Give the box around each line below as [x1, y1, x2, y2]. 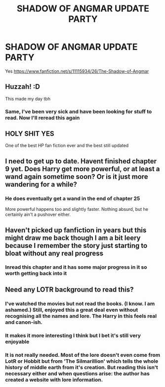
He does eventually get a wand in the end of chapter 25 [5, 195, 140, 202]
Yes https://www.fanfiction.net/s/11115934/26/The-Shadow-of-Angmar [5, 68, 149, 74]
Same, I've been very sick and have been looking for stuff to [5, 108, 152, 115]
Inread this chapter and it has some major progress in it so [5, 264, 147, 271]
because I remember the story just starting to [5, 241, 148, 250]
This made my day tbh [5, 96, 51, 101]
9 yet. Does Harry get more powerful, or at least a [5, 164, 160, 173]
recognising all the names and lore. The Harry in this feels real [5, 312, 157, 319]
